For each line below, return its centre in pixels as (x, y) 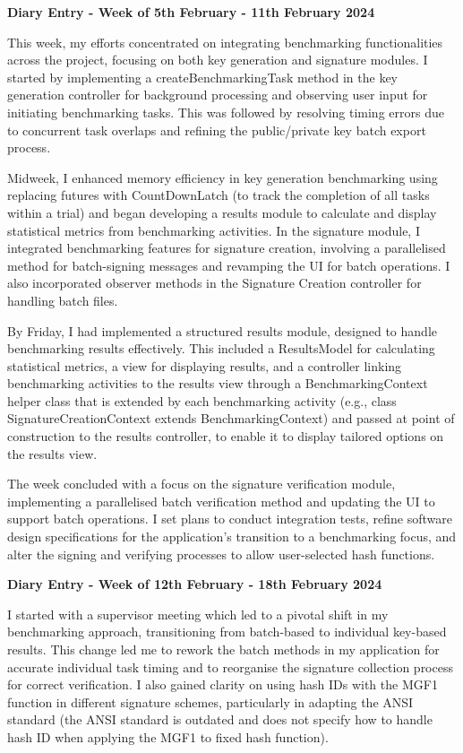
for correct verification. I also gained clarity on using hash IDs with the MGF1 (223, 684)
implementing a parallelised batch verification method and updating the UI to (221, 501)
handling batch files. (63, 300)
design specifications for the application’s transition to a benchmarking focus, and (232, 537)
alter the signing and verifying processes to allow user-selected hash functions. (221, 554)
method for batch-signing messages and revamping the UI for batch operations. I (229, 265)
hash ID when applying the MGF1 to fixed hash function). (168, 736)
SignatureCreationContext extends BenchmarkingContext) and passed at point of (231, 418)
